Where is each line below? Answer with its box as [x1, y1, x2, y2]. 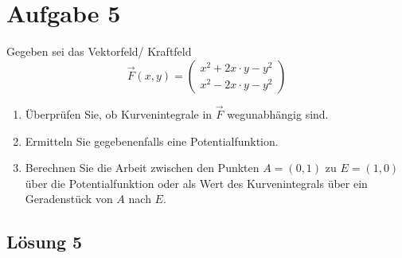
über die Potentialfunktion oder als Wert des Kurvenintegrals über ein [25, 174, 368, 191]
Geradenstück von [25, 190, 113, 207]
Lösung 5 [6, 229, 83, 254]
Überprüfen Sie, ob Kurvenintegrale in [25, 105, 213, 122]
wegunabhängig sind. [227, 105, 329, 122]
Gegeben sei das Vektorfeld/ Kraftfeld [6, 43, 192, 60]
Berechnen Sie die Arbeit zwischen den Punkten [25, 159, 260, 176]
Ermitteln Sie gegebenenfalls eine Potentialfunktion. [25, 132, 279, 149]
